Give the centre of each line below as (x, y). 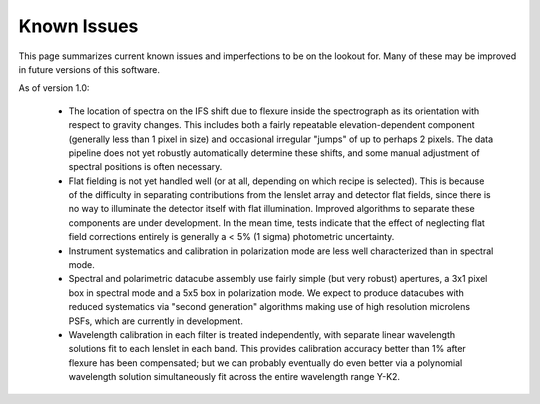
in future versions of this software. (89, 69)
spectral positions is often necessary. (145, 167)
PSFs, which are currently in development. (156, 321)
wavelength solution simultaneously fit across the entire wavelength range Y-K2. (234, 377)
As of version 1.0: (54, 88)
